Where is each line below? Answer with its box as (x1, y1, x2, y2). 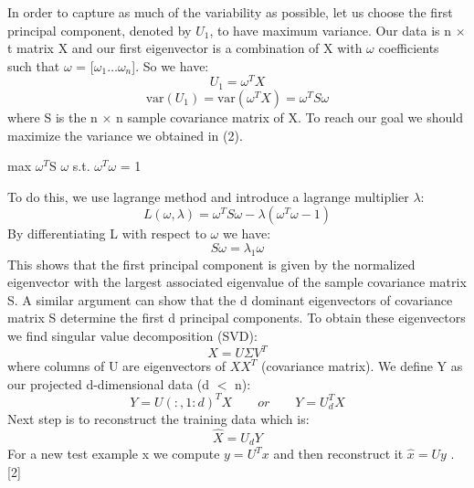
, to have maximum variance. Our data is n (209, 20, 452, 39)
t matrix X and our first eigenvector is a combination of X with (7, 38, 363, 58)
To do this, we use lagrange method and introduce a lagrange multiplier (7, 186, 409, 206)
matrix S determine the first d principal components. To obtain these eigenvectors (7, 308, 466, 327)
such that (7, 56, 60, 75)
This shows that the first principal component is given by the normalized (7, 254, 416, 273)
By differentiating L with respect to (7, 224, 206, 243)
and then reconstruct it (273, 444, 404, 463)
